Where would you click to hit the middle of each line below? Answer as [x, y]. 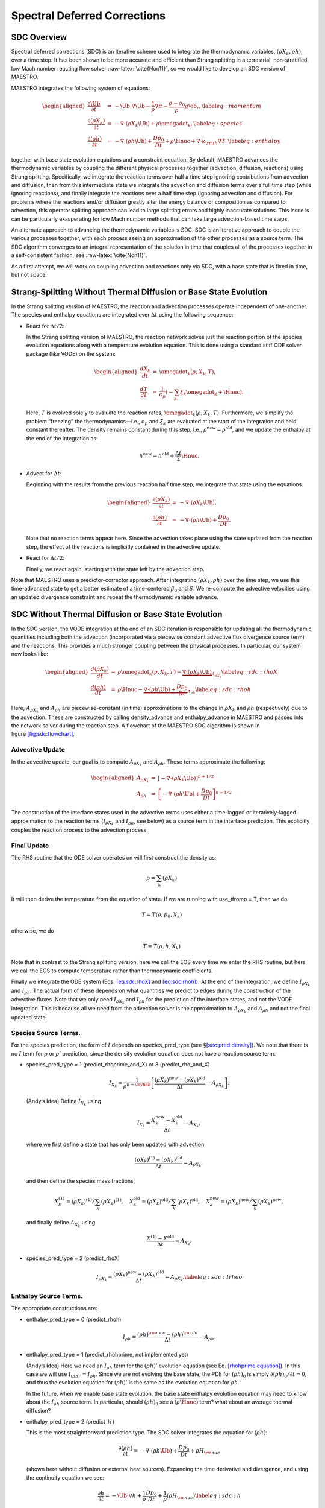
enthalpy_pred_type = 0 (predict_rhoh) [74, 1319]
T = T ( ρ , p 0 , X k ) [162, 915]
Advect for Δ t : [44, 473]
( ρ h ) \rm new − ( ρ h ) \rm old [168, 1334]
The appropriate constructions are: [54, 1308]
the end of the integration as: [62, 438]
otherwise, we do [32, 930]
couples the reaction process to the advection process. [80, 830]
